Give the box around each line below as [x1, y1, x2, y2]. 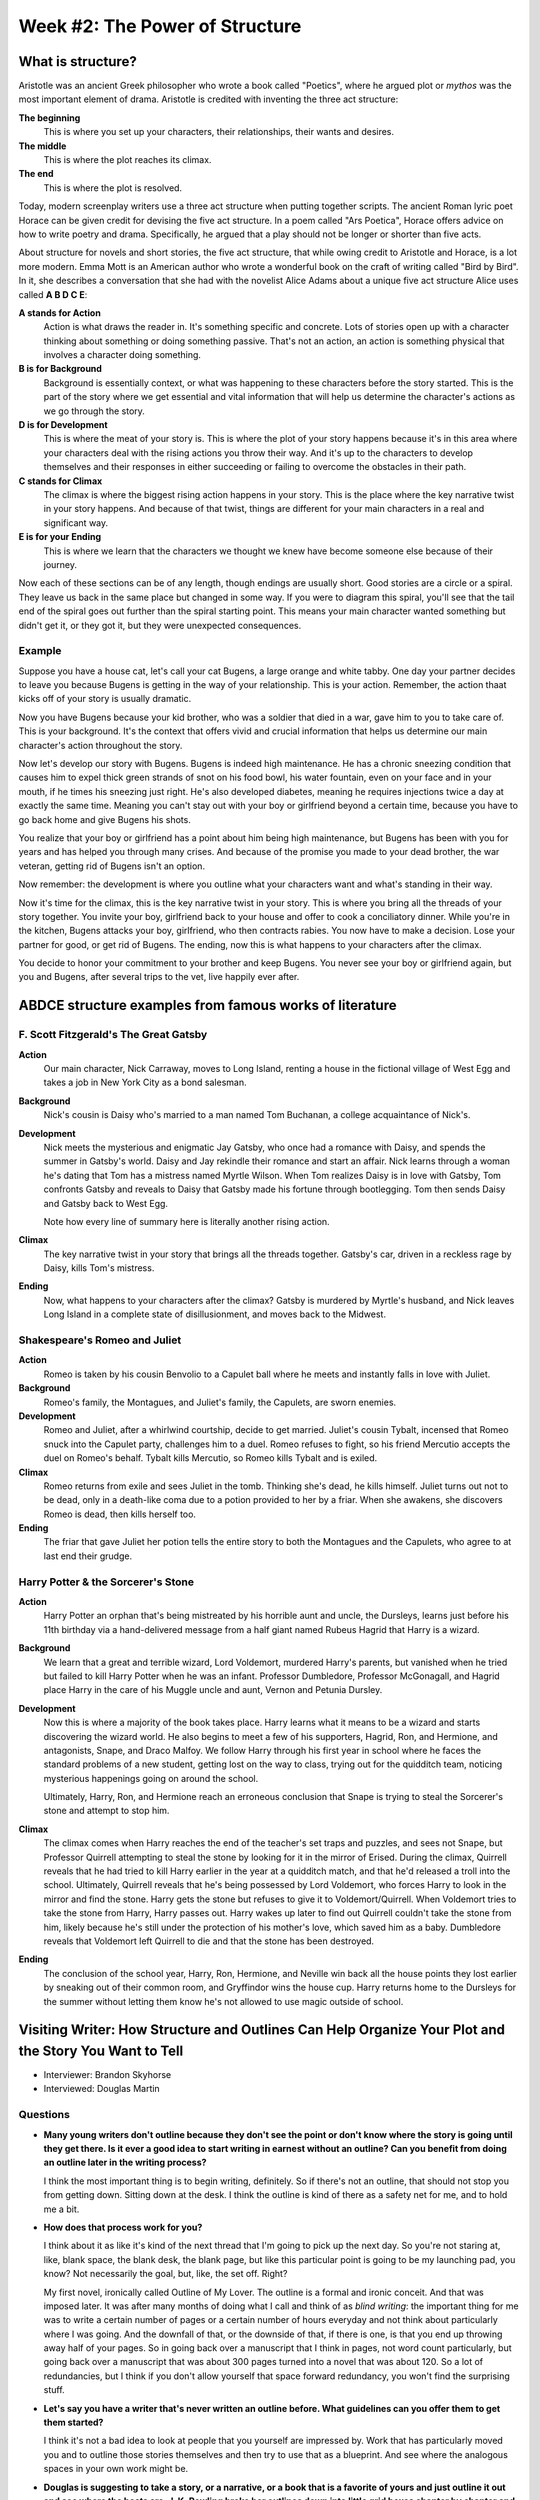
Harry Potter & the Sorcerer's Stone [18, 1575, 195, 1589]
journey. [43, 558, 77, 570]
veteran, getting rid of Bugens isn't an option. [18, 860, 205, 872]
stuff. [43, 2384, 65, 2396]
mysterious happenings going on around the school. [43, 1772, 259, 1784]
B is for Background [18, 363, 102, 375]
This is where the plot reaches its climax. [43, 154, 212, 166]
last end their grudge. [43, 1550, 133, 1562]
